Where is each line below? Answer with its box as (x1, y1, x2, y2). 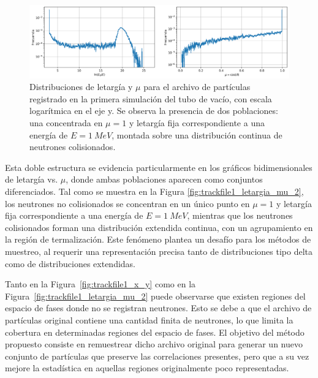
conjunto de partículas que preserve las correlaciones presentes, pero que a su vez (5, 349, 309, 362)
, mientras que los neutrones (187, 209, 293, 222)
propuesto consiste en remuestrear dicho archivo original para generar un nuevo (5, 338, 303, 350)
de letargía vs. (5, 173, 58, 186)
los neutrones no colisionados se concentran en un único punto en (5, 197, 250, 210)
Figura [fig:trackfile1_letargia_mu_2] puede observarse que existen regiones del (5, 289, 306, 302)
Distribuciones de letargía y (29, 80, 133, 93)
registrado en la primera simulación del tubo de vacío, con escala (29, 92, 272, 105)
